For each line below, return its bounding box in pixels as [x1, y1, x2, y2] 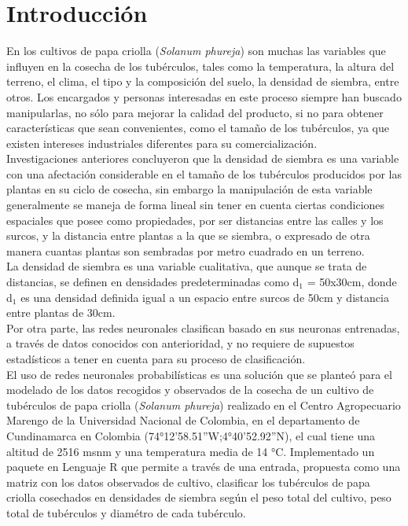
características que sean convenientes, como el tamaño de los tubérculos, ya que [6, 120, 390, 136]
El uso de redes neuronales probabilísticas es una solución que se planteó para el [6, 366, 392, 382]
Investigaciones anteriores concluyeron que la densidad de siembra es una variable [6, 150, 399, 167]
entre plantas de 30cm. [6, 304, 116, 321]
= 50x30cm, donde [307, 274, 397, 290]
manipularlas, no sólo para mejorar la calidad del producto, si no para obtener [6, 104, 384, 120]
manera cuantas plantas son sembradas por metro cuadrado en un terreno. [6, 242, 365, 259]
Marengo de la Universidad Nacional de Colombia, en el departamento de [6, 412, 360, 429]
